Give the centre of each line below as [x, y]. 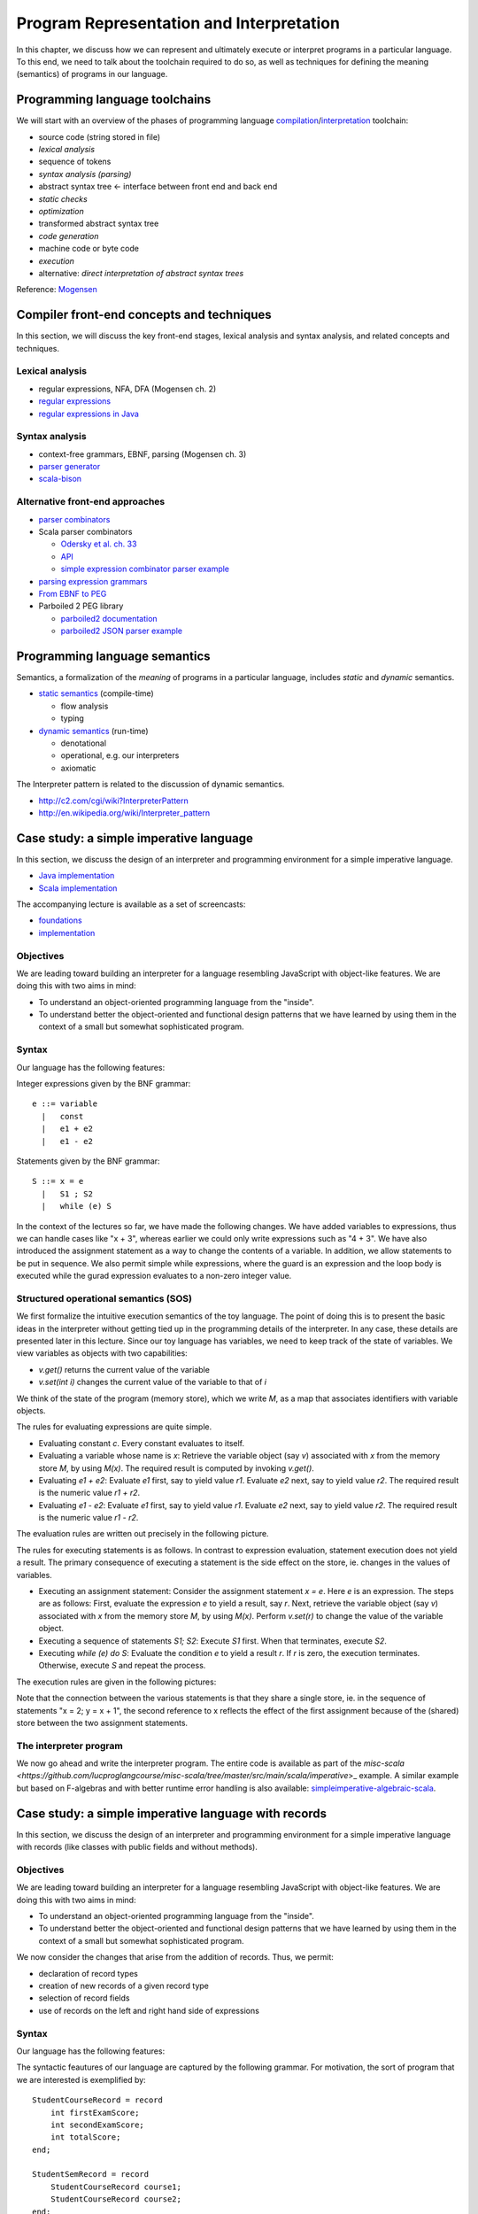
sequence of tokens [75, 162]
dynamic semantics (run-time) [94, 731]
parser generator [69, 467]
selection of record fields [84, 1998]
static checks [63, 198]
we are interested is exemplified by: [81, 2079]
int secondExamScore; [97, 2125]
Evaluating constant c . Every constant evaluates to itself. [142, 1443]
